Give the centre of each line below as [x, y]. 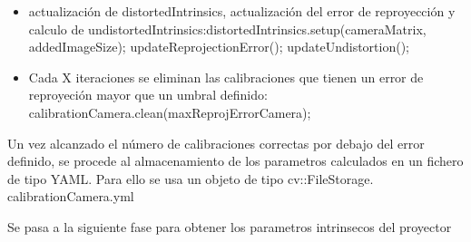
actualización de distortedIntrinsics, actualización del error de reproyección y [242, 11]
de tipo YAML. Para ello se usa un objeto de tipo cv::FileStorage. [191, 178]
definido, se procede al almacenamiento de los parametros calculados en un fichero [235, 161]
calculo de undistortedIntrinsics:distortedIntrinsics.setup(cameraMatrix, [227, 29]
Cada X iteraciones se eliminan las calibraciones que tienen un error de [226, 77]
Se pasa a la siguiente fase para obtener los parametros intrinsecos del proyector [230, 226]
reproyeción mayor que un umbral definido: [148, 95]
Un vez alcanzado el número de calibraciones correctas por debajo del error [216, 143]
